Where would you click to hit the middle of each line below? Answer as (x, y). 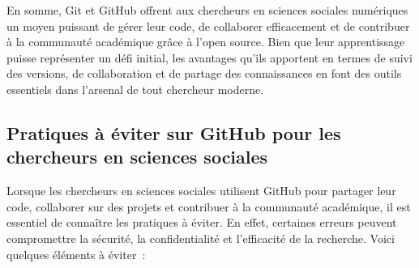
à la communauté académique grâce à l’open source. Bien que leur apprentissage (206, 42)
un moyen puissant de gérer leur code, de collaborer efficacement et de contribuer (208, 26)
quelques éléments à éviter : (76, 254)
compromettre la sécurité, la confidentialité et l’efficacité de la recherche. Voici (201, 238)
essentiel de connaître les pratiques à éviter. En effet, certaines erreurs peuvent (202, 222)
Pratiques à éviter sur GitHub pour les (174, 132)
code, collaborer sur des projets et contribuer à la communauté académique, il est (209, 206)
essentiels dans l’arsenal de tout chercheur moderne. (135, 89)
